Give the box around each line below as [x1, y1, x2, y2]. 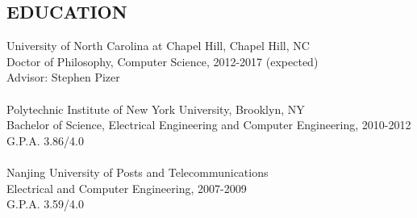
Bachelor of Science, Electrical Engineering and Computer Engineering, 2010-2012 [6, 116, 411, 133]
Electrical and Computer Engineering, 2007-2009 [6, 179, 247, 196]
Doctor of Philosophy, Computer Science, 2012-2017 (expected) [6, 52, 319, 69]
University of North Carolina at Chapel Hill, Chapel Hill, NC [6, 37, 310, 54]
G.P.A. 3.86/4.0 [6, 132, 84, 149]
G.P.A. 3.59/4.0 [6, 195, 84, 212]
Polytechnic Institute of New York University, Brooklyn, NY [6, 100, 305, 117]
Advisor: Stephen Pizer [6, 69, 120, 86]
